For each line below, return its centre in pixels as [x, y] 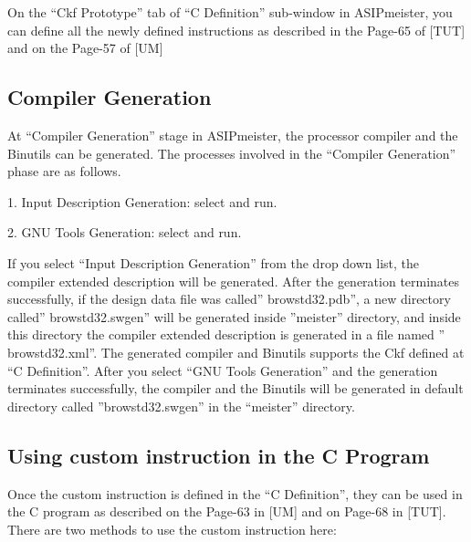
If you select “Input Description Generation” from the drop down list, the [214, 262]
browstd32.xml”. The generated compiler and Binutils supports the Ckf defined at [236, 352]
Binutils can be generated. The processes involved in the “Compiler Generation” [232, 153]
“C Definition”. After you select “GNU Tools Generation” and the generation [223, 370]
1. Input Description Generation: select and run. [142, 201]
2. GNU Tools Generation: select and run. [125, 232]
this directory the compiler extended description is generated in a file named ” [226, 334]
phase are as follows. [64, 171]
